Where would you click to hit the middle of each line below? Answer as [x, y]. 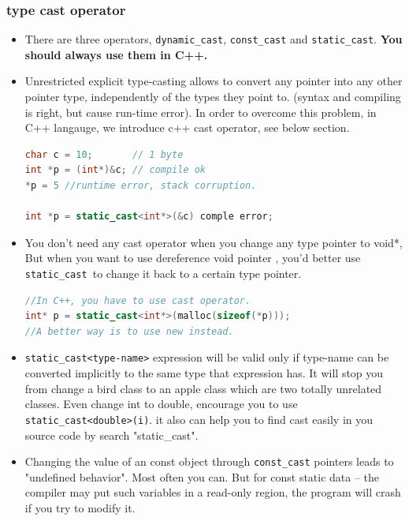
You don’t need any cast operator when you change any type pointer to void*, [214, 242]
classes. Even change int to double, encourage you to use [161, 404]
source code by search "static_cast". [112, 435]
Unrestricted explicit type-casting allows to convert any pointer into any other [214, 81]
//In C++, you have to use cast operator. [138, 300]
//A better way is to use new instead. [129, 331]
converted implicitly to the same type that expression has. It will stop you [204, 373]
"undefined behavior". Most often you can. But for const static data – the [202, 476]
